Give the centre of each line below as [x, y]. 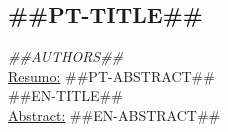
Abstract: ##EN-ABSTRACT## [114, 114]
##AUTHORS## [66, 56]
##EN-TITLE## [65, 95]
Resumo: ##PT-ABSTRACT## [111, 75]
